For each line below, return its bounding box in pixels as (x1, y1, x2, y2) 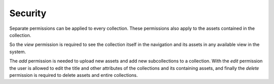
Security (9, 8, 47, 19)
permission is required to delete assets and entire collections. (9, 72, 138, 78)
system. (9, 49, 26, 55)
